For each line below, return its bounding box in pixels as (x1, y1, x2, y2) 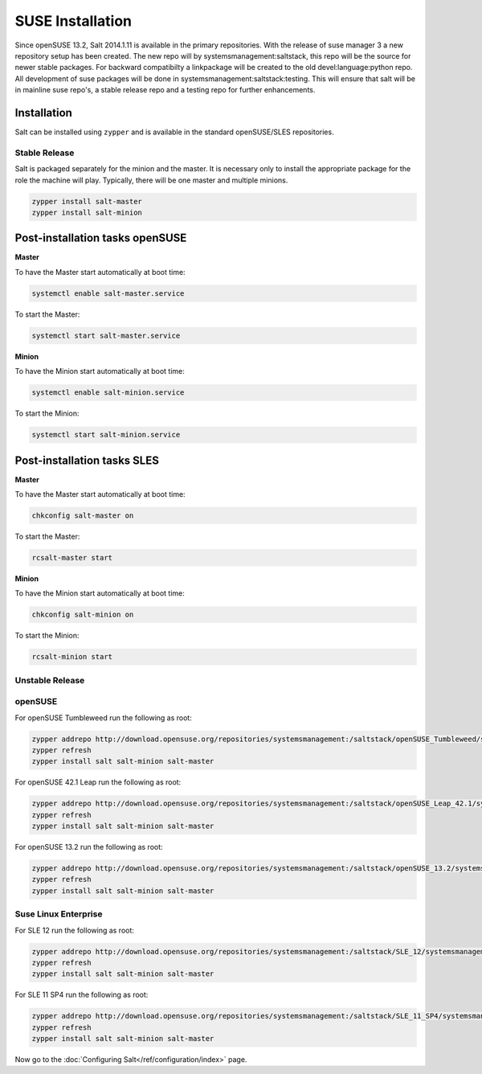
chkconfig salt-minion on (31, 610, 134, 619)
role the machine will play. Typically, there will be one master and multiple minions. (14, 175, 288, 185)
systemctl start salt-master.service (31, 330, 181, 340)
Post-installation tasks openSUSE (14, 232, 187, 245)
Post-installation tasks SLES (14, 453, 160, 467)
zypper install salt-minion (31, 207, 142, 217)
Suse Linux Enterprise (14, 908, 103, 920)
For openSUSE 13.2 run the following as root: (14, 842, 164, 852)
